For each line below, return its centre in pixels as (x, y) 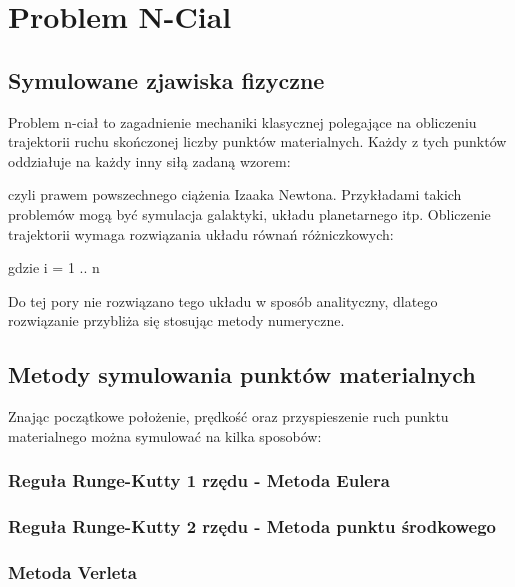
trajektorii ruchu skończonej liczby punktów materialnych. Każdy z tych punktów (257, 141)
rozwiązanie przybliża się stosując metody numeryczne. (176, 320)
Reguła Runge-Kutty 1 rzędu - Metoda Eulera (199, 480)
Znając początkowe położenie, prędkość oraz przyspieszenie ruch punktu (228, 416)
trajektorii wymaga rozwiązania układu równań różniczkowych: (201, 233)
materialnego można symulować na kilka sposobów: (165, 435)
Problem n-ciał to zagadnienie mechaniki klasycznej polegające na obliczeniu (242, 121)
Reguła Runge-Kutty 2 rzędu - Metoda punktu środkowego (252, 526)
